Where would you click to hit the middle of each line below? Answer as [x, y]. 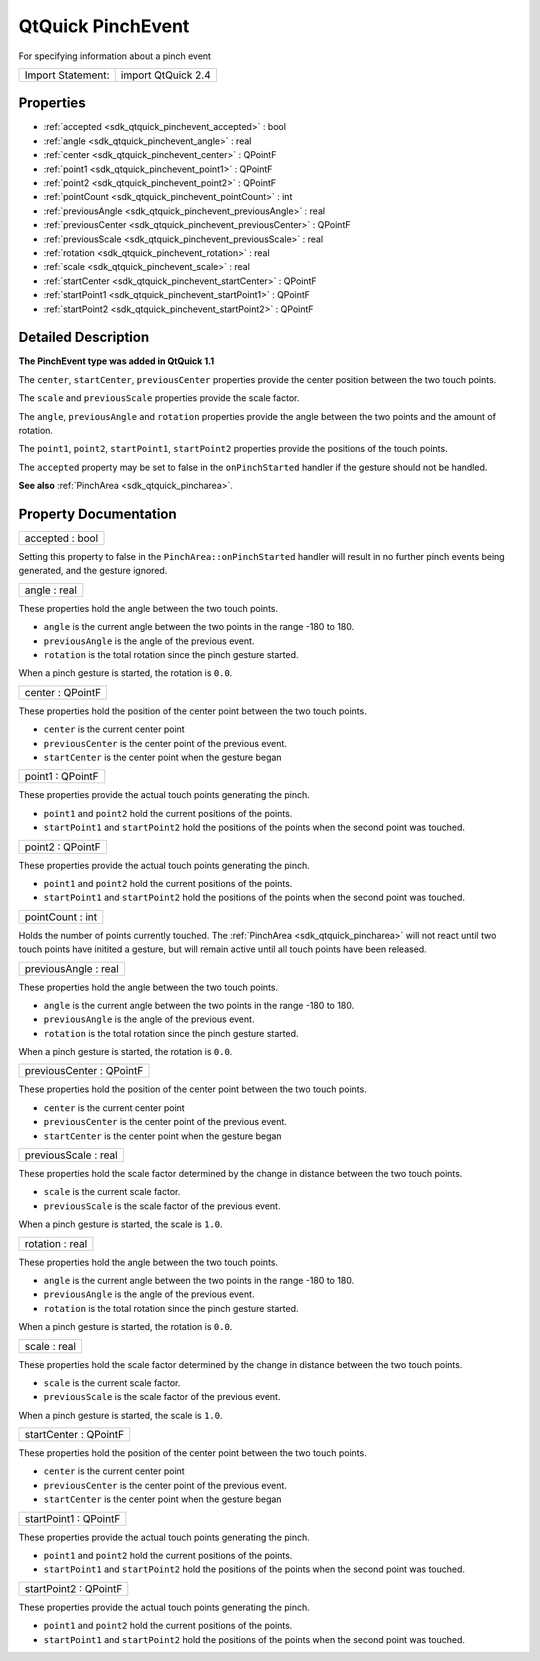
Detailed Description [84, 337]
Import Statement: [67, 75]
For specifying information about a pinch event [115, 56]
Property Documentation [97, 513]
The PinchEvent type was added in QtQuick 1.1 [116, 361]
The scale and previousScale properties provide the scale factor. [159, 398]
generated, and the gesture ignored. [93, 571]
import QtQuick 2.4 [165, 75]
